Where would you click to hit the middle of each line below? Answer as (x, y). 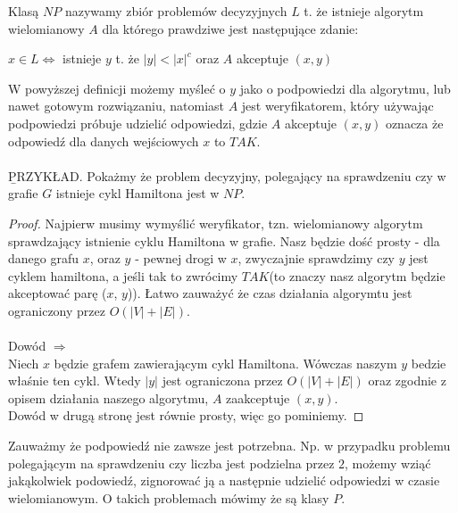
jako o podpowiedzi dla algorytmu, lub (345, 88)
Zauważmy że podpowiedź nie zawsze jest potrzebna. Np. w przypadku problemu (229, 446)
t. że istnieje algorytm (364, 11)
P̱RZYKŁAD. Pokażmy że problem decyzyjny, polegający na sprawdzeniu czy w (227, 175)
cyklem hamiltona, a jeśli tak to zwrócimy (123, 275)
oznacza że (414, 123)
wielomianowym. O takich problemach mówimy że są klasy (169, 497)
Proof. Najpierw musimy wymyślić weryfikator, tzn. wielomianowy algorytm (216, 223)
